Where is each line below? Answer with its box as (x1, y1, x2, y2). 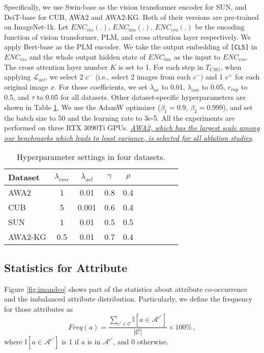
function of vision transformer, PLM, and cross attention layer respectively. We (4, 31, 251, 42)
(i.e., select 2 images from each (95, 71, 191, 82)
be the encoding (195, 21, 245, 32)
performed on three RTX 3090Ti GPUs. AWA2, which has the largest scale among (4, 122, 260, 133)
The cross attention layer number (4, 61, 108, 72)
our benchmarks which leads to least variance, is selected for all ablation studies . (4, 132, 254, 143)
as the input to (173, 51, 221, 62)
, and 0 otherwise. (113, 336, 169, 347)
